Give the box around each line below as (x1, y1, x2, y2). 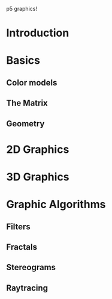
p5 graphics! (6, 5, 38, 12)
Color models (6, 78, 57, 88)
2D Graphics (6, 143, 69, 156)
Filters (6, 221, 31, 232)
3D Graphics (6, 170, 70, 183)
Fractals (6, 242, 38, 252)
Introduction (6, 26, 69, 40)
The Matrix (6, 98, 48, 108)
